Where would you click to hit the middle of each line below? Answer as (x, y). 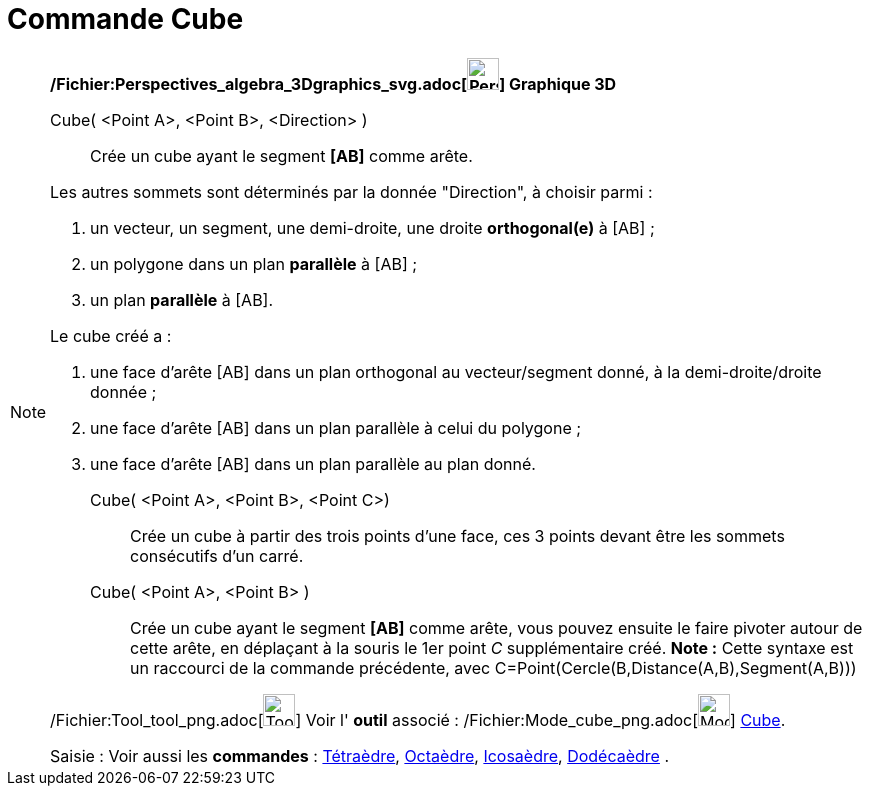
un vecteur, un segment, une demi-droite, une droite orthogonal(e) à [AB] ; (372, 227)
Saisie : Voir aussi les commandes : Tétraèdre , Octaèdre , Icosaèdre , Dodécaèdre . (360, 755)
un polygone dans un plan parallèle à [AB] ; (254, 263)
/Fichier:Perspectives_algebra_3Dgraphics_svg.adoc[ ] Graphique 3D (333, 83)
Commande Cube (125, 19)
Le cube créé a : (111, 335)
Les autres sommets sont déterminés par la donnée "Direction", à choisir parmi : (351, 191)
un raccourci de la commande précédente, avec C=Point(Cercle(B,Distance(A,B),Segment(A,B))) (493, 667)
